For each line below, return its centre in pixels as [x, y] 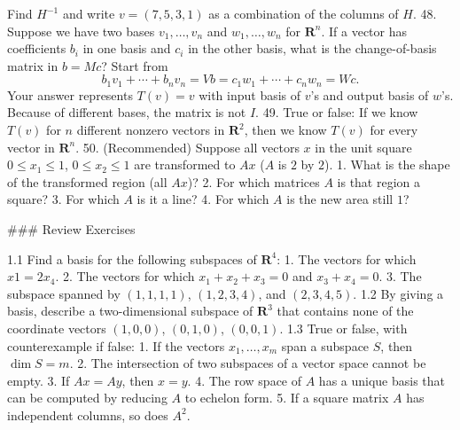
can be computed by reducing [87, 398]
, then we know [285, 130]
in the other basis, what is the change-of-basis [312, 48]
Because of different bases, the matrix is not [127, 112]
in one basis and [127, 48]
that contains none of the [345, 311]
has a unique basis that [382, 380]
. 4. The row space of [245, 380]
